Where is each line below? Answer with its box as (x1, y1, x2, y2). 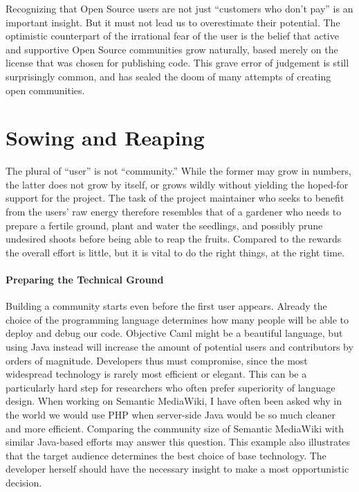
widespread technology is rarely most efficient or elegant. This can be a (6, 367, 307, 381)
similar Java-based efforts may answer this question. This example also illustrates (6, 434, 351, 449)
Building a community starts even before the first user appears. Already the (6, 299, 327, 313)
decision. (6, 475, 42, 489)
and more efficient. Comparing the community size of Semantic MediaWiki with (6, 421, 344, 435)
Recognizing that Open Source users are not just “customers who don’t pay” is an (6, 1, 353, 15)
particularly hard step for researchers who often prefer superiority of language (6, 380, 335, 394)
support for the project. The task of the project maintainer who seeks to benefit (6, 191, 344, 205)
